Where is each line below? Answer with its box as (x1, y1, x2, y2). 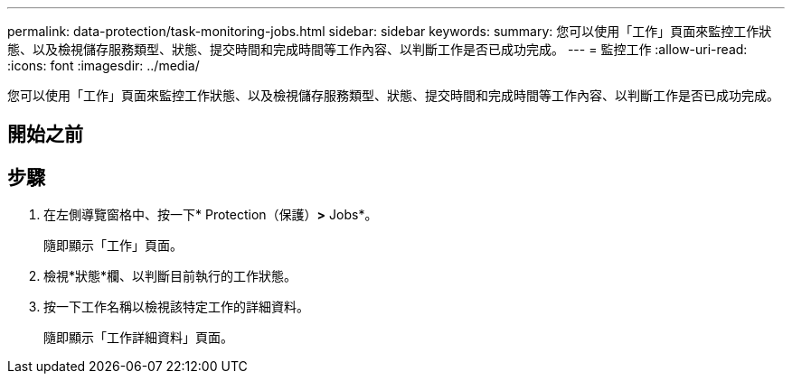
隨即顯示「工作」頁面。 (43, 237, 183, 254)
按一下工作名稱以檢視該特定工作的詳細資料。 (43, 299, 309, 315)
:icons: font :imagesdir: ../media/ (7, 58, 200, 73)
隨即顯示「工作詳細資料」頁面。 (43, 330, 233, 346)
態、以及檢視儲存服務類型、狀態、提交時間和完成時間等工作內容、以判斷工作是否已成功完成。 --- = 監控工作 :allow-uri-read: (7, 42, 748, 57)
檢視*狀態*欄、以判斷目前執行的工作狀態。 (43, 268, 297, 284)
